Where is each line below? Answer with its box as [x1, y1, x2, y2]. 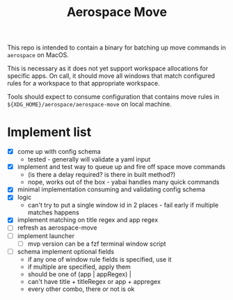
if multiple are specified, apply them [27, 262, 131, 271]
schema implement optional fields [17, 247, 115, 255]
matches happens [27, 208, 80, 216]
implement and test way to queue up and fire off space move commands [17, 163, 226, 171]
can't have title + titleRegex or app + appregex [27, 277, 161, 285]
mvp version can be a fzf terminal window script [27, 239, 166, 248]
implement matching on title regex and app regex [17, 216, 159, 224]
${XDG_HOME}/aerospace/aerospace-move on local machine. [7, 100, 172, 109]
